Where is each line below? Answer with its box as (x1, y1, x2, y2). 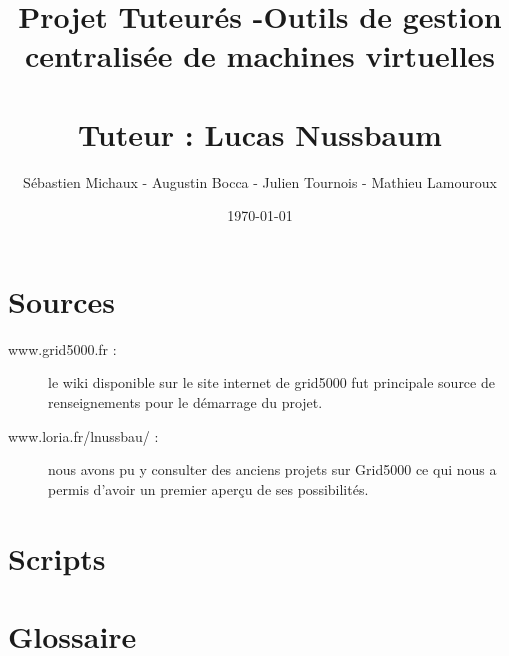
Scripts (8, 537, 106, 578)
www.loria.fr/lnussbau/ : (8, 425, 159, 446)
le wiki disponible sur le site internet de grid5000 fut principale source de (48, 372, 495, 393)
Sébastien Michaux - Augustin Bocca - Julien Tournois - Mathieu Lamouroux (23, 171, 497, 192)
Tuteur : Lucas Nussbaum (78, 113, 442, 154)
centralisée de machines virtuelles (24, 35, 496, 76)
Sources (8, 280, 115, 321)
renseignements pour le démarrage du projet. (48, 392, 323, 412)
